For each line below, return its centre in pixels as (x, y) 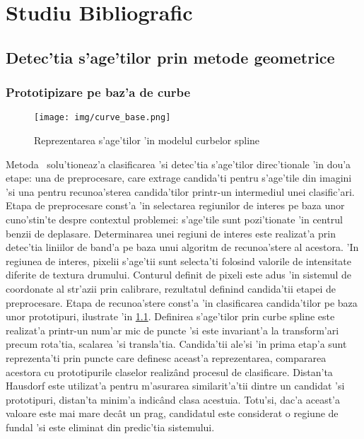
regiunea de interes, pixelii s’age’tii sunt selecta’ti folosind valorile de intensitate (179, 261)
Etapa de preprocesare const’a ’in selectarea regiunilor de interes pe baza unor (175, 205)
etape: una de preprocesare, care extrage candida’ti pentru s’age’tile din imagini (179, 178)
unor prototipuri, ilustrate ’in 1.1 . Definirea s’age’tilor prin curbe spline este (170, 316)
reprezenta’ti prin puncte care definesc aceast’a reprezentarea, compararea (166, 357)
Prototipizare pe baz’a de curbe (98, 92)
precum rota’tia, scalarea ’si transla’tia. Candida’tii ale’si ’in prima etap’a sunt (176, 344)
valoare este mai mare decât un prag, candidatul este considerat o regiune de (172, 413)
